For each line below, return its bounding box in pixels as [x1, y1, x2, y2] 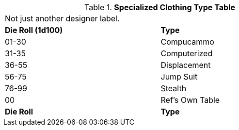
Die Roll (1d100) [5, 25, 63, 35]
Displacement [160, 60, 211, 70]
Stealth [160, 83, 187, 93]
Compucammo [160, 37, 214, 47]
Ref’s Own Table [160, 95, 220, 105]
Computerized [160, 49, 213, 58]
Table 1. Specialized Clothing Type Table [84, 2, 235, 12]
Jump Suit [160, 72, 198, 81]
